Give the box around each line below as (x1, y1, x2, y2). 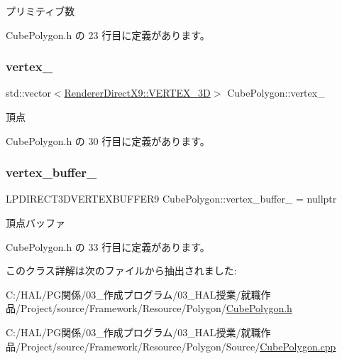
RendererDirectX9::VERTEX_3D (64, 85, 211, 100)
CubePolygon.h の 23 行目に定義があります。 (6, 27, 210, 42)
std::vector (6, 85, 51, 100)
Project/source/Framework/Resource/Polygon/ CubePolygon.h (20, 301, 292, 316)
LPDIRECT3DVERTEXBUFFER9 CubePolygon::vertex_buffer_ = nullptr (6, 191, 337, 206)
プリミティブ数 (6, 4, 75, 18)
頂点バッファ (6, 215, 65, 230)
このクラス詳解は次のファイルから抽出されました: (6, 263, 237, 278)
